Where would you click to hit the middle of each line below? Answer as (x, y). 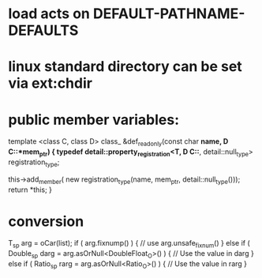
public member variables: (94, 120)
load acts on (49, 14)
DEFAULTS (43, 30)
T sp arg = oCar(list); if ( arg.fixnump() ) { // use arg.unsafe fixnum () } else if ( (129, 244)
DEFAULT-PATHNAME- (169, 14)
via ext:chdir (51, 83)
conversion (46, 221)
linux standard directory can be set (125, 67)
